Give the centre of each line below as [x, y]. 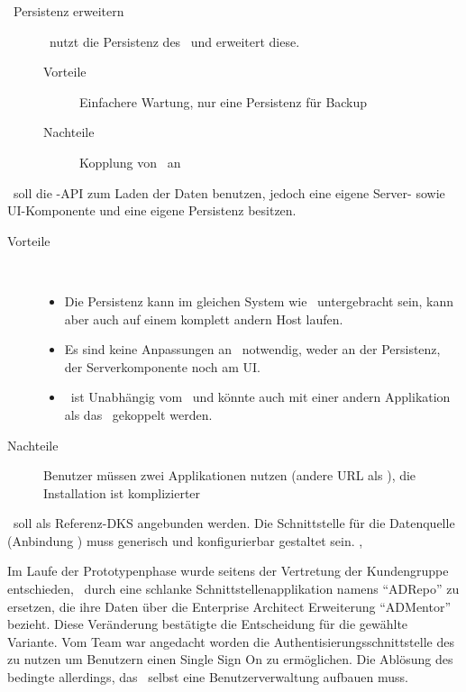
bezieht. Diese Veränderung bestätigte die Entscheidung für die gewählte [208, 624]
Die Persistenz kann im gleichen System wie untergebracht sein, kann [259, 300]
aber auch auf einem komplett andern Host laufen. [204, 319]
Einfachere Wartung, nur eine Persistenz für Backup [224, 101]
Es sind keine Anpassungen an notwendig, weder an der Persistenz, [252, 349]
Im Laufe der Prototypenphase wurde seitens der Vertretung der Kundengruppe [228, 571]
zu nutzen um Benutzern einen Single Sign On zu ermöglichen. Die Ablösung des [230, 659]
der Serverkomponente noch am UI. [162, 366]
